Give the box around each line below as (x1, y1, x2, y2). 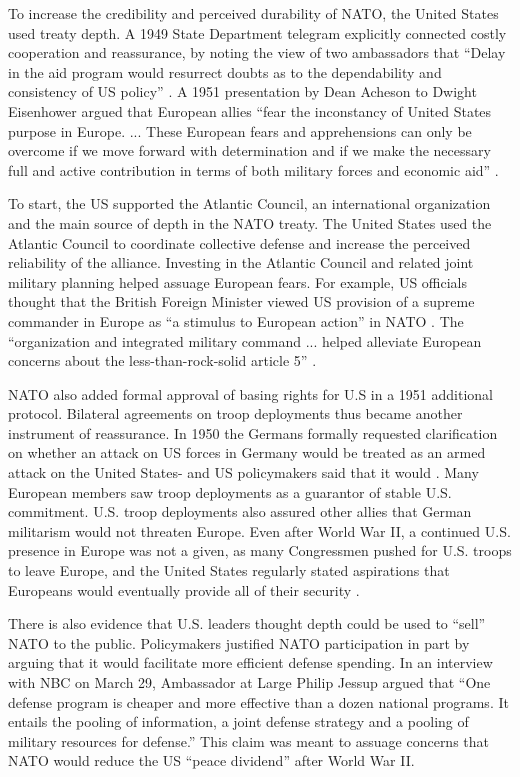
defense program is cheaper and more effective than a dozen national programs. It (8, 691, 509, 712)
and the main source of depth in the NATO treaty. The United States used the (8, 212, 492, 233)
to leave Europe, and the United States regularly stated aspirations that (8, 560, 450, 581)
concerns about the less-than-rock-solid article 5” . (8, 350, 317, 371)
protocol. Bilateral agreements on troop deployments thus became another (8, 403, 463, 424)
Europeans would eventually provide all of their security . (8, 579, 360, 600)
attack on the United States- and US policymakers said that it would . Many (8, 462, 479, 483)
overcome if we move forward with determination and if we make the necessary (8, 140, 491, 161)
